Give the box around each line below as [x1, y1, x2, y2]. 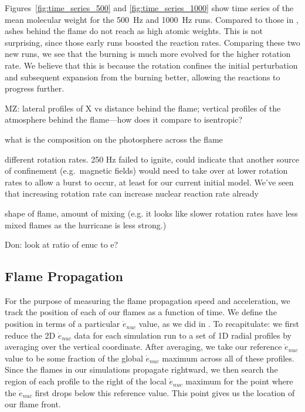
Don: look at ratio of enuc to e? [5, 238, 118, 251]
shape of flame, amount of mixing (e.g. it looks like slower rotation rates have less [5, 207, 298, 219]
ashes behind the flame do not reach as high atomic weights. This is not [5, 25, 263, 37]
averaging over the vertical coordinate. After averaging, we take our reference [5, 340, 282, 353]
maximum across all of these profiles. [162, 352, 294, 364]
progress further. [5, 82, 65, 94]
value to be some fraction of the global [5, 352, 143, 364]
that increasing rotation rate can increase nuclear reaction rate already [5, 187, 259, 200]
